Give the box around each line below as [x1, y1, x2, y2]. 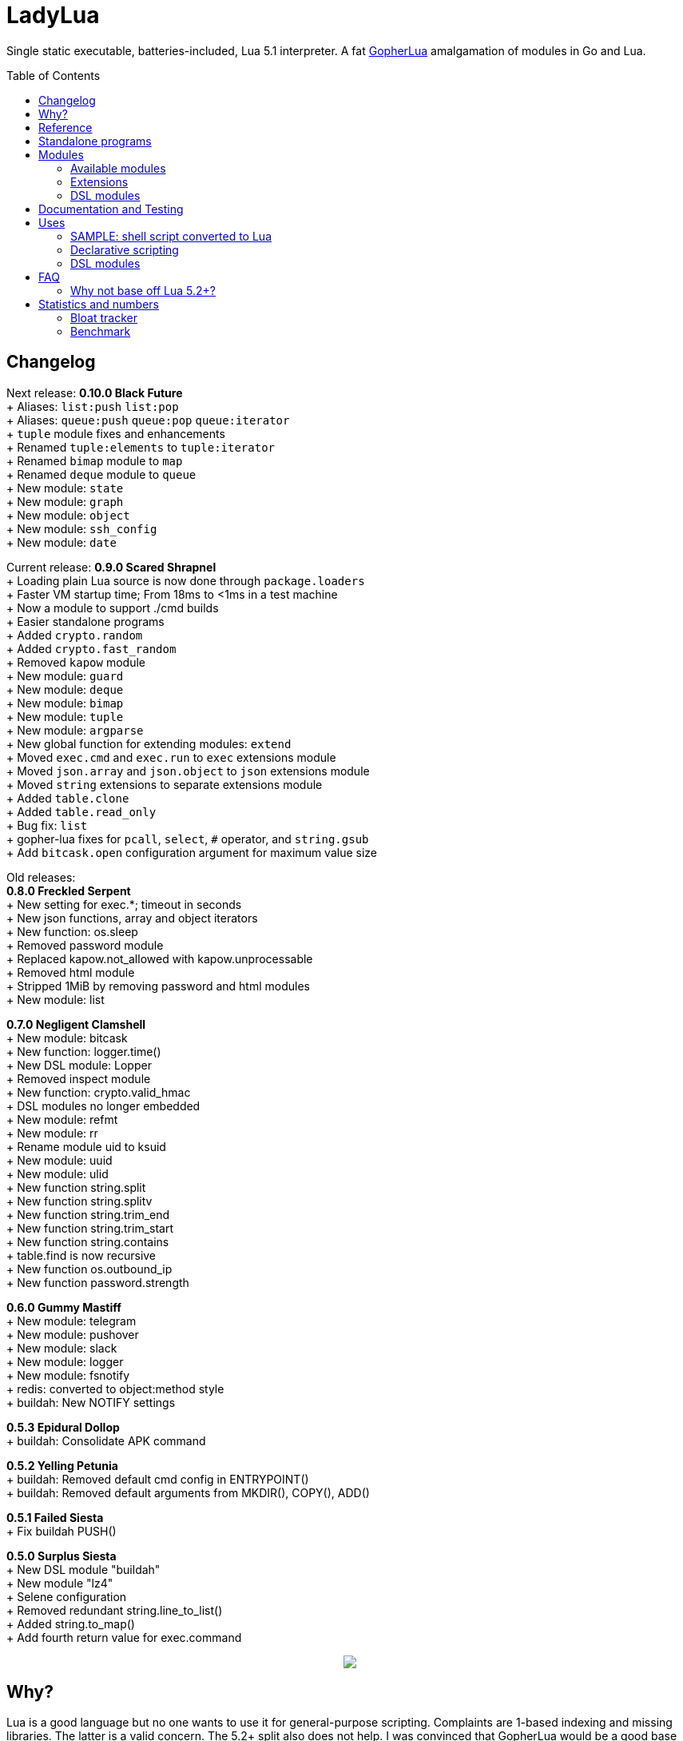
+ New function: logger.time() [6, 1044, 161, 1058]
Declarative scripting [70, 242, 179, 257]
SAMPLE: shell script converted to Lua [70, 229, 272, 243]
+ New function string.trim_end [6, 1207, 170, 1221]
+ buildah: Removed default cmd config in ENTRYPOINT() [6, 1472, 309, 1486]
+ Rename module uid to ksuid [6, 1139, 166, 1153]
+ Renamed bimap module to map [6, 453, 183, 468]
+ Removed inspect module [6, 1071, 151, 1086]
